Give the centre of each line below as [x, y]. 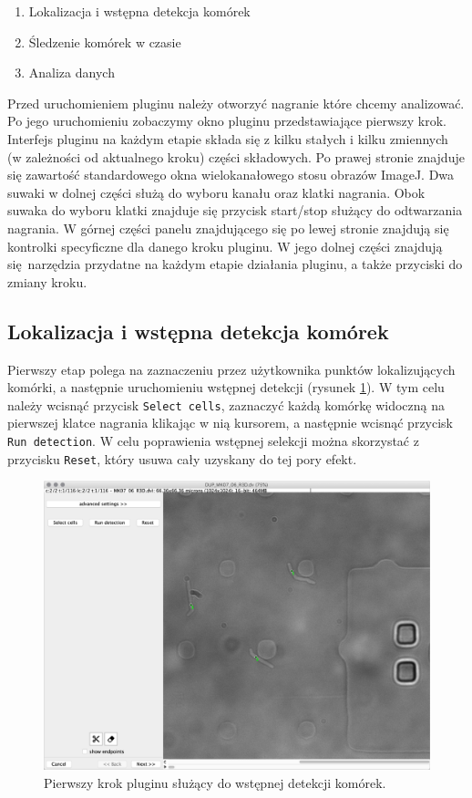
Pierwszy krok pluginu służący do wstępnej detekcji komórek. [215, 783]
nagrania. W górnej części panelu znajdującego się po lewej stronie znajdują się [228, 228]
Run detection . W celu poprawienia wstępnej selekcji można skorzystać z [213, 440]
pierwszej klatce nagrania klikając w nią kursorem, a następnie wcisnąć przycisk [231, 423]
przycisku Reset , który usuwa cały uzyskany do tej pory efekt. [182, 458]
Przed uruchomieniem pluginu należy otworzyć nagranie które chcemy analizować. [236, 103]
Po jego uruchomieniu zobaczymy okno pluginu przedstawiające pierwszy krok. [227, 121]
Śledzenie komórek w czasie [105, 41]
